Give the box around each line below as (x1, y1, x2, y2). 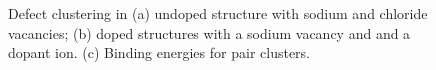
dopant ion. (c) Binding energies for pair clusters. (8, 42, 310, 63)
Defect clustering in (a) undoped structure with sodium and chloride (8, 3, 428, 23)
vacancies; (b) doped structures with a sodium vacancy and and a (8, 22, 411, 43)
